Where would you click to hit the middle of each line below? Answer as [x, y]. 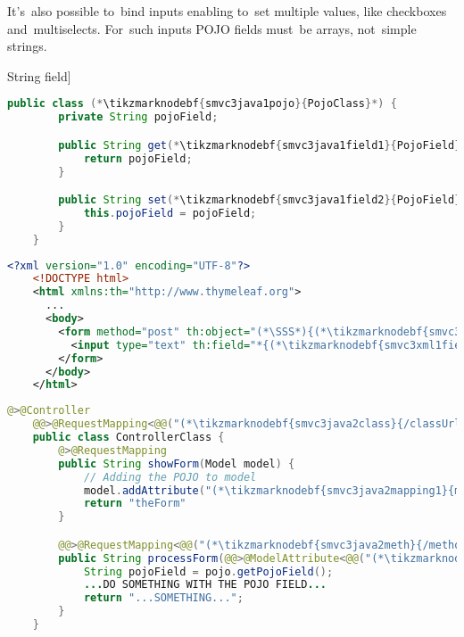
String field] [39, 75]
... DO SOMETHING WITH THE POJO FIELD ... [205, 585]
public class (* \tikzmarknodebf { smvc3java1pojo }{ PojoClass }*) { [202, 104]
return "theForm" [135, 504]
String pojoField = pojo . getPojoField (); [208, 571]
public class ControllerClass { [128, 438]
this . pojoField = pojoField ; [170, 213]
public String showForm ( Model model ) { [177, 463]
